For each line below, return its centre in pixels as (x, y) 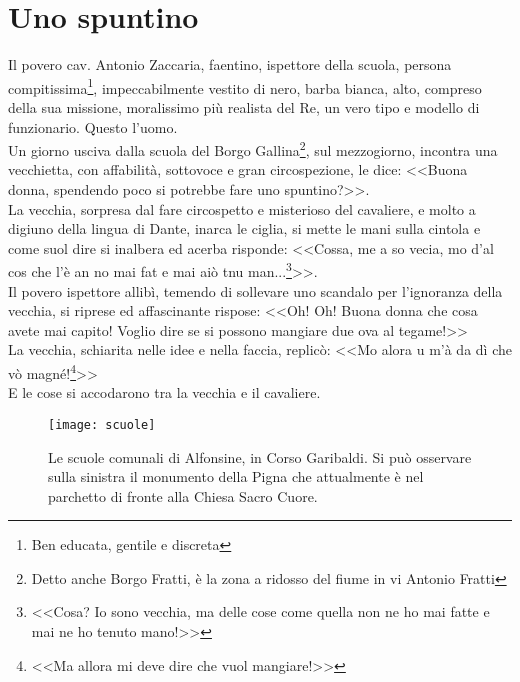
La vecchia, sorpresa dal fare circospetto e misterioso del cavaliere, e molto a (242, 208)
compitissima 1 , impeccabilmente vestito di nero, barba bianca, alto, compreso (245, 86)
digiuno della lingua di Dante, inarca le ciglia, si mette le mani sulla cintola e (244, 228)
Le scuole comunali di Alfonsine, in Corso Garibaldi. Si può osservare (260, 456)
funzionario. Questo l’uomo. (93, 126)
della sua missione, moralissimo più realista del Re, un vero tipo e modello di (244, 106)
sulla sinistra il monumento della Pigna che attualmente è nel (236, 476)
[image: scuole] (102, 424)
